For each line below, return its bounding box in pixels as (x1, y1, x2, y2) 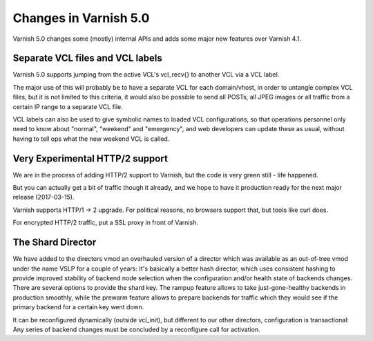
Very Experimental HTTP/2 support (12, 153, 169, 164)
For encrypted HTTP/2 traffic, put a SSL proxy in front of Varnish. (12, 218, 198, 227)
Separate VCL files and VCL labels (12, 52, 162, 64)
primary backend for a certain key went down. (12, 303, 144, 311)
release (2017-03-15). (12, 193, 75, 202)
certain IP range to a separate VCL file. (12, 102, 124, 110)
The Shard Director (12, 237, 97, 249)
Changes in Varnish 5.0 (12, 10, 150, 26)
